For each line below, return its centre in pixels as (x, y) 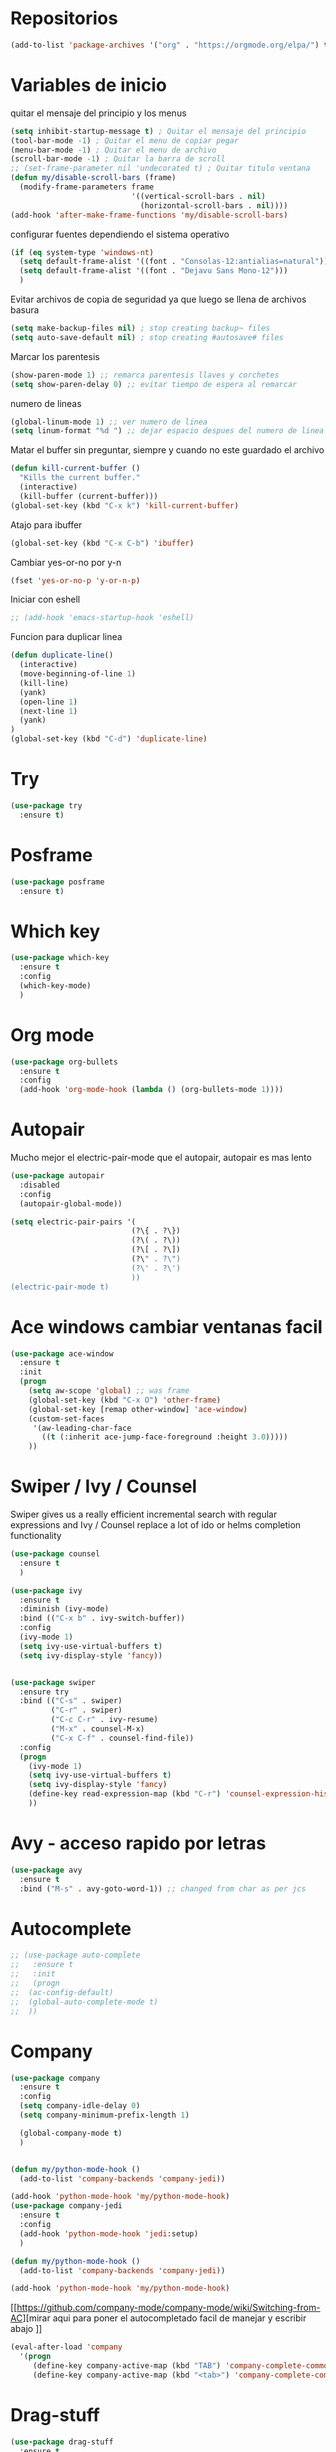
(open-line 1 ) (48, 702)
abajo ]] (26, 2329)
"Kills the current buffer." (80, 478)
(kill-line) (44, 683)
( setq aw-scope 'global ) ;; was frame (109, 1391)
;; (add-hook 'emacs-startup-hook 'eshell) (102, 618)
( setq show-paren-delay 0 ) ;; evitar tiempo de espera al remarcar (154, 384)
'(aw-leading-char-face (82, 1428)
